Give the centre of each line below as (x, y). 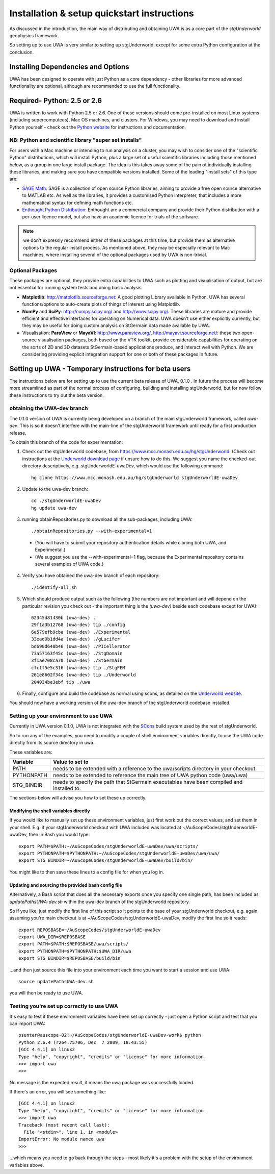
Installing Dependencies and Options (69, 67)
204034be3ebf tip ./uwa (61, 682)
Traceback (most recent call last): (64, 1125)
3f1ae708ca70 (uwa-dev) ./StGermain (77, 660)
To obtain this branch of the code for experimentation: (66, 442)
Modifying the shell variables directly (50, 811)
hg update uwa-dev (54, 508)
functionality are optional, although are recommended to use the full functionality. (95, 86)
